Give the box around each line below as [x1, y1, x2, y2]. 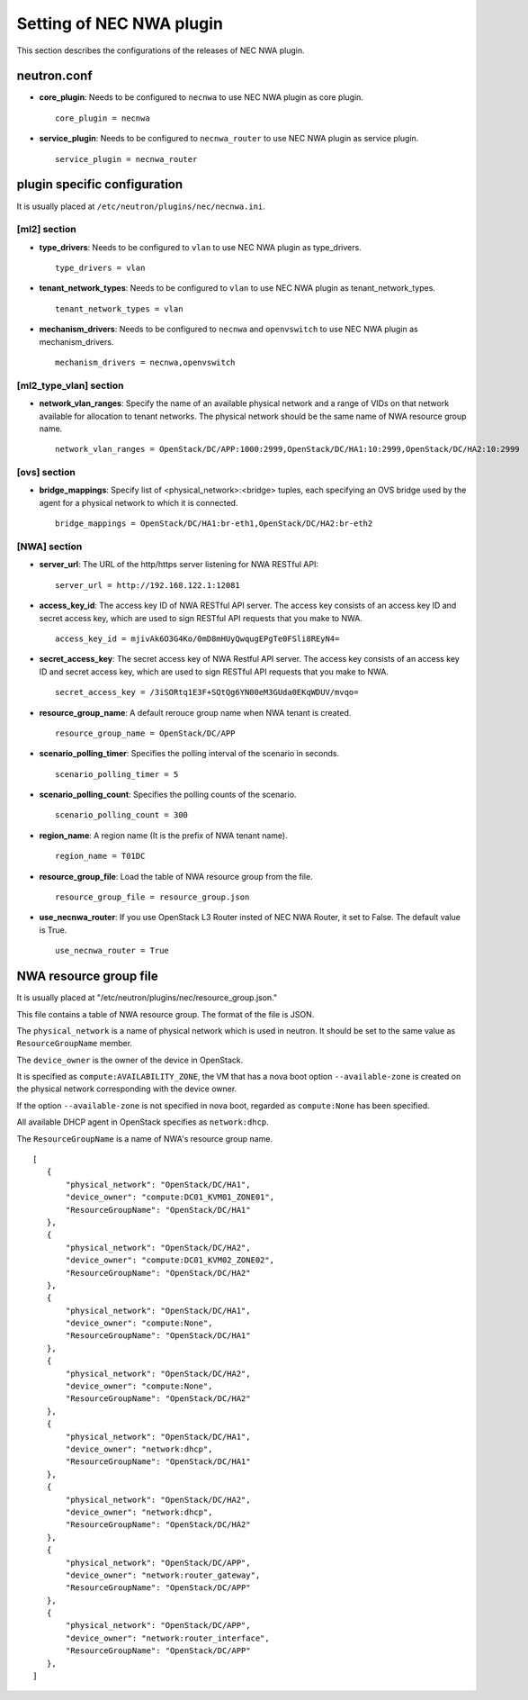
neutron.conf [16, 68, 94, 84]
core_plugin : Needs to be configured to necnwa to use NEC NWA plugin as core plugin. [39, 92, 364, 103]
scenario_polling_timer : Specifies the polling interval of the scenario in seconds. [39, 748, 340, 759]
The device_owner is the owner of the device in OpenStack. [16, 1054, 244, 1065]
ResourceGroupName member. [16, 1038, 133, 1049]
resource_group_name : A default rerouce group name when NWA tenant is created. [39, 707, 352, 718]
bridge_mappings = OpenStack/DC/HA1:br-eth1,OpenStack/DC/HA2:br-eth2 [55, 519, 373, 529]
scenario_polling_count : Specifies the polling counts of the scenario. [39, 789, 297, 800]
